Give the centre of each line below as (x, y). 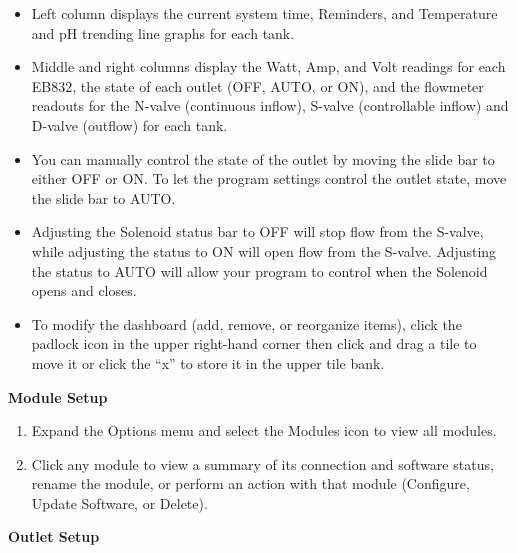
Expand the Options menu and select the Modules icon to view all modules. (264, 430)
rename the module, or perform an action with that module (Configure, (250, 483)
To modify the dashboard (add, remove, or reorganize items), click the (246, 323)
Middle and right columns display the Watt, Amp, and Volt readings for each (268, 66)
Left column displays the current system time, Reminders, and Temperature (264, 13)
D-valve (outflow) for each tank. (129, 124)
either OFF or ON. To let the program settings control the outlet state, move (269, 178)
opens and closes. (84, 290)
